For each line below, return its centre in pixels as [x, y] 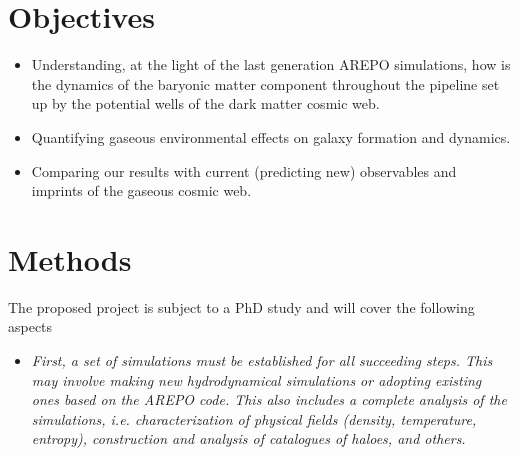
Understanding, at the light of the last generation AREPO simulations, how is [271, 64]
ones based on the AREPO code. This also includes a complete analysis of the [269, 399]
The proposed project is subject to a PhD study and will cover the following [241, 306]
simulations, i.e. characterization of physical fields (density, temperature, [254, 418]
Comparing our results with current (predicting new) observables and [244, 170]
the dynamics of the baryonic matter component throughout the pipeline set [265, 83]
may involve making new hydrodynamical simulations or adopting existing [256, 379]
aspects [30, 326]
